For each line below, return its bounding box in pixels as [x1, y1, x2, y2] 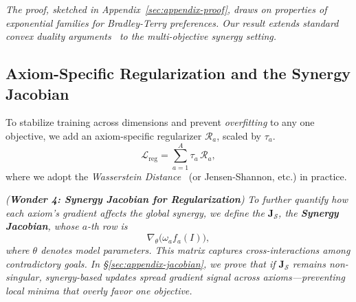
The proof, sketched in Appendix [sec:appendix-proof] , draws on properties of [5, 2, 327, 16]
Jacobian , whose [5, 219, 79, 233]
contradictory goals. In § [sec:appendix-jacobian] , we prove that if [5, 256, 276, 270]
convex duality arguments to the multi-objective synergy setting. [5, 29, 277, 43]
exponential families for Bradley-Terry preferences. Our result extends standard [5, 15, 339, 30]
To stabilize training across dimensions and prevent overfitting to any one [5, 115, 315, 129]
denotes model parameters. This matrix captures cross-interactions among [41, 243, 351, 257]
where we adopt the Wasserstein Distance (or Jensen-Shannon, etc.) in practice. [5, 169, 347, 183]
